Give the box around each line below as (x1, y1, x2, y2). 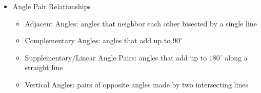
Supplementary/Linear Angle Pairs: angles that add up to (25, 52, 207, 63)
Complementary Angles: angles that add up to (25, 35, 171, 46)
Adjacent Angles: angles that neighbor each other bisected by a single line (25, 18, 257, 28)
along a (225, 52, 248, 63)
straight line (25, 62, 63, 73)
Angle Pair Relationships (12, 1, 91, 11)
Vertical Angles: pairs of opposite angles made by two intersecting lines (25, 79, 248, 89)
